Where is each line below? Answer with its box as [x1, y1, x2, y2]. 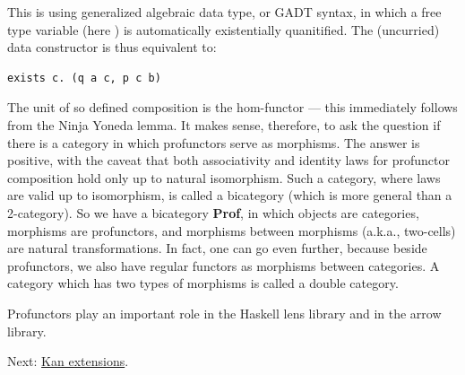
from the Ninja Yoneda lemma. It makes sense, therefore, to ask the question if [7, 115, 441, 134]
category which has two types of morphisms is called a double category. [7, 274, 399, 292]
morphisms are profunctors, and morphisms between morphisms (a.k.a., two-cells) [7, 221, 456, 240]
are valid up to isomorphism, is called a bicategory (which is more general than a [7, 186, 452, 205]
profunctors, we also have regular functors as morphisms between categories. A [7, 256, 440, 275]
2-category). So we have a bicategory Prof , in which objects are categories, [7, 203, 419, 222]
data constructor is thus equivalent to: [7, 38, 217, 57]
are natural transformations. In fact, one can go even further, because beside [7, 239, 427, 257]
